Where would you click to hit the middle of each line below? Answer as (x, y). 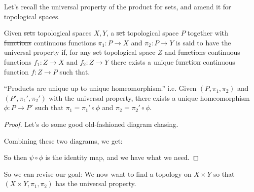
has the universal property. (96, 183)
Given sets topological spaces (48, 33)
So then (16, 157)
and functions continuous (202, 52)
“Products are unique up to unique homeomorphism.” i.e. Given (100, 88)
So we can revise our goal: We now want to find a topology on (98, 173)
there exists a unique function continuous (173, 61)
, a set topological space (143, 33)
